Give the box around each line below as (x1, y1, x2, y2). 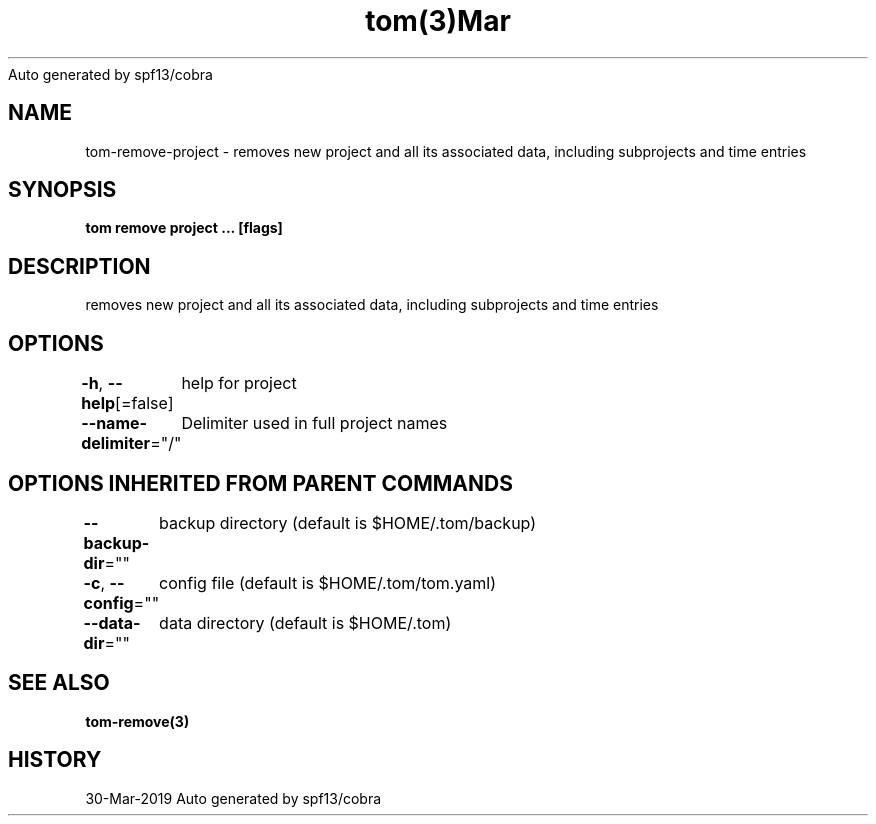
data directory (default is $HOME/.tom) (159, 612, 452, 633)
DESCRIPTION (8, 253, 151, 279)
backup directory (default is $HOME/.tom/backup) (159, 512, 537, 533)
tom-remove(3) (85, 712, 190, 730)
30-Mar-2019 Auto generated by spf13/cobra (85, 789, 382, 807)
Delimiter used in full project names (181, 413, 448, 434)
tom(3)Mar (365, 4, 511, 38)
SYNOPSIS (8, 177, 117, 203)
